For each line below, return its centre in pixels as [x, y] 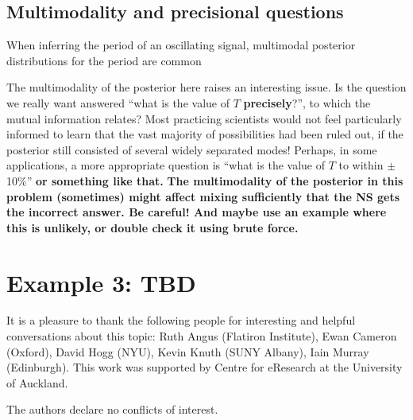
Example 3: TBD [101, 282]
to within [361, 165]
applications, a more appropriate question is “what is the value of [166, 165]
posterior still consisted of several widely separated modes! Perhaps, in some [192, 149]
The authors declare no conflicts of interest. [112, 409]
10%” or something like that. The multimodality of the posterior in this [205, 180]
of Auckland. [37, 382]
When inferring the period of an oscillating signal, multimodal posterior [181, 45]
